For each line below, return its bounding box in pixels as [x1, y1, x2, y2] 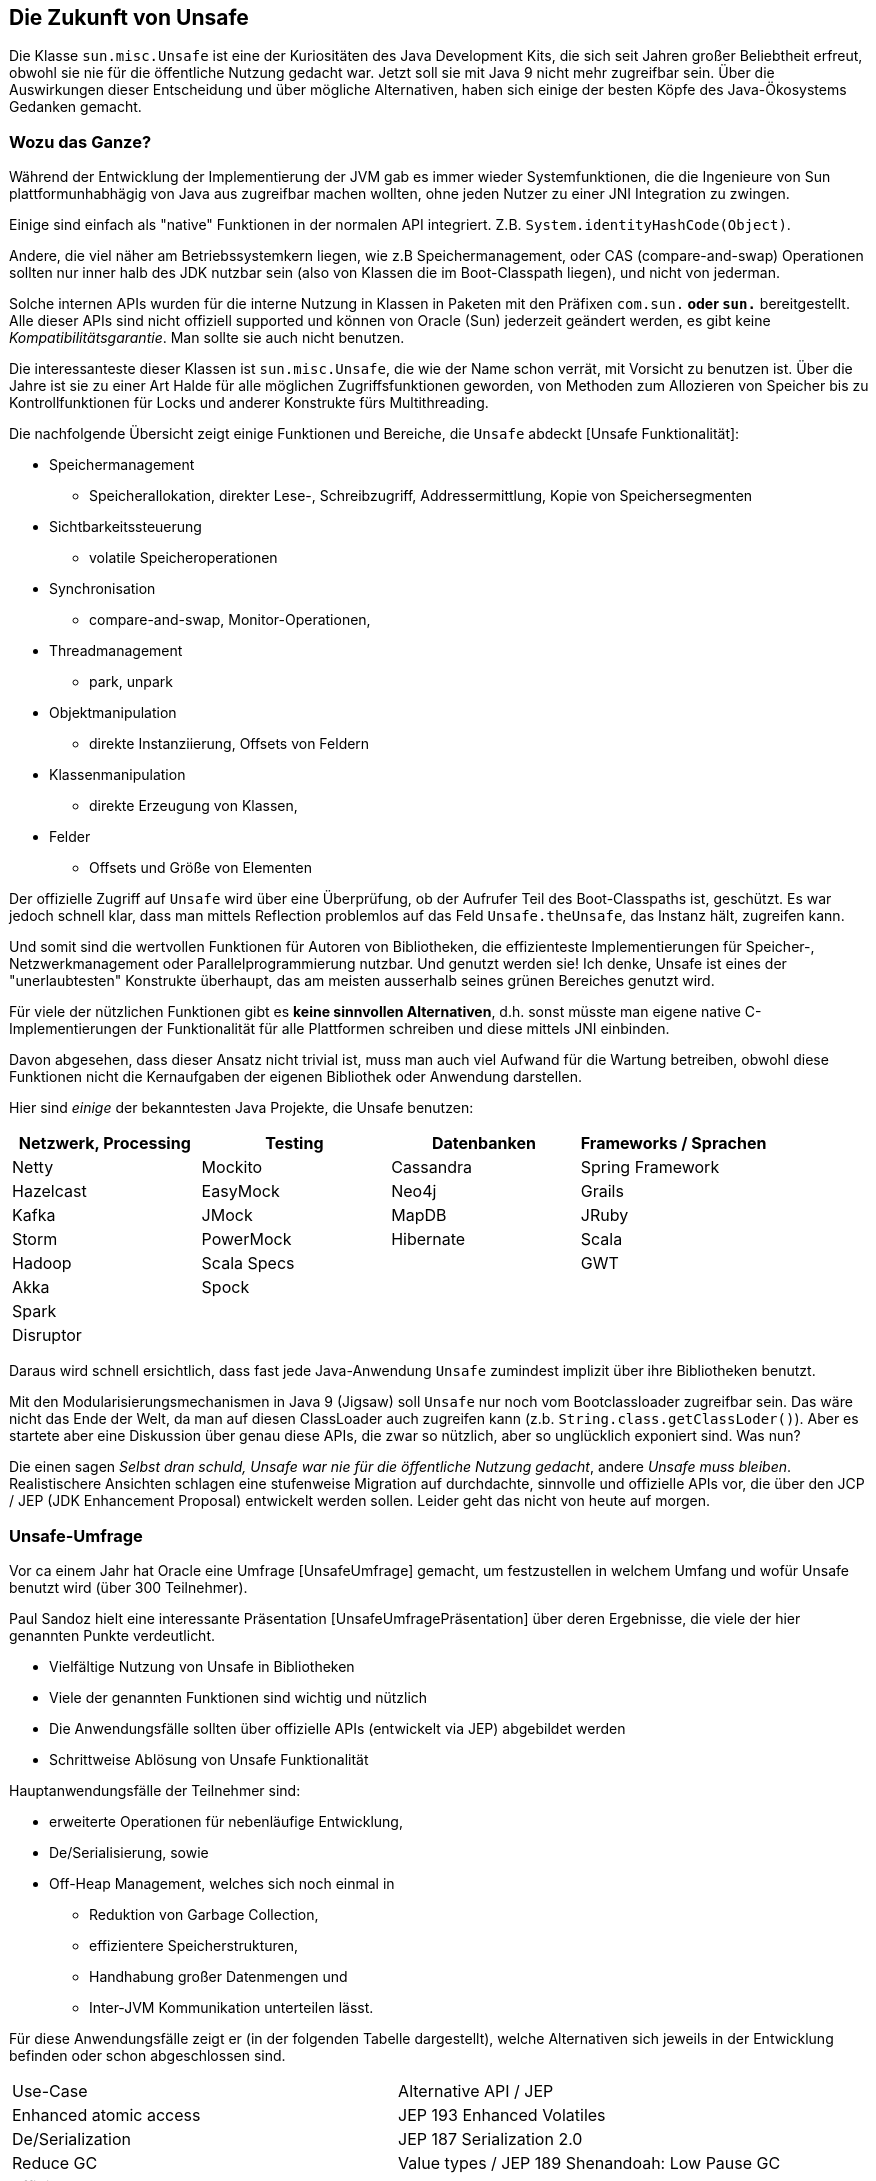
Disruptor [12, 1325, 82, 1346]
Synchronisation [49, 580, 156, 598]
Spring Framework [580, 1157, 720, 1178]
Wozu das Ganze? [9, 131, 152, 152]
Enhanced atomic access [12, 2104, 201, 2125]
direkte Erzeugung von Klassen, [89, 797, 298, 815]
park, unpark [89, 673, 174, 691]
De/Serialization [12, 2128, 131, 2149]
